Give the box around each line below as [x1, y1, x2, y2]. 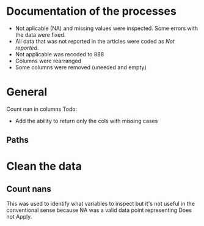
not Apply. [6, 213, 32, 220]
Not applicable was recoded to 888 [15, 50, 104, 58]
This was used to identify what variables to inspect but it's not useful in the [6, 200, 195, 208]
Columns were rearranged [15, 57, 81, 64]
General [6, 85, 48, 99]
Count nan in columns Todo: [6, 105, 78, 113]
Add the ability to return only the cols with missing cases [15, 117, 158, 124]
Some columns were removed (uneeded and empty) [15, 63, 147, 71]
